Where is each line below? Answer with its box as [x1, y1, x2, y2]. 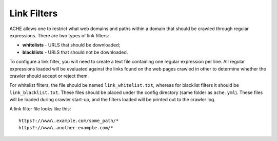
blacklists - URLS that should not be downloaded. [22, 49, 128, 55]
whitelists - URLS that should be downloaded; [22, 42, 121, 48]
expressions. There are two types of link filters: [9, 32, 109, 38]
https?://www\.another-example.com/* [18, 125, 114, 131]
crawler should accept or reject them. [9, 73, 89, 79]
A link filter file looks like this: [9, 106, 71, 112]
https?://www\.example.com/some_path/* [18, 118, 119, 124]
